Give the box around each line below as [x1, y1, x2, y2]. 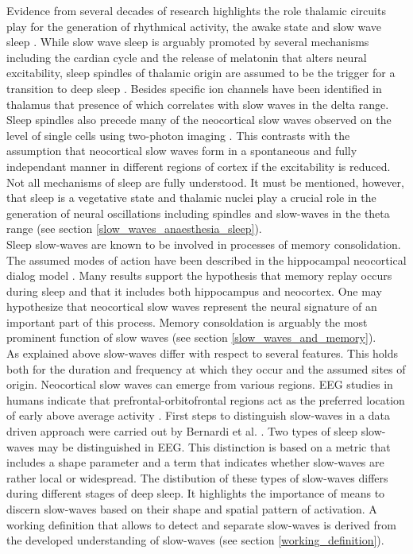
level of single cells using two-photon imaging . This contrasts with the [6, 126, 350, 143]
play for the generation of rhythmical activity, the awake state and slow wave [6, 17, 381, 34]
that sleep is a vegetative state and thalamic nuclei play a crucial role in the [6, 189, 376, 206]
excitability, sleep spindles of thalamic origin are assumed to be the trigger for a [6, 64, 396, 81]
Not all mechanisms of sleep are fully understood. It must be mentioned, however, [6, 173, 404, 190]
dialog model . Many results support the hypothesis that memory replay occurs [6, 267, 392, 284]
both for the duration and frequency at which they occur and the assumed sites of [6, 360, 406, 377]
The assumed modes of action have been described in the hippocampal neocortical [6, 251, 407, 268]
